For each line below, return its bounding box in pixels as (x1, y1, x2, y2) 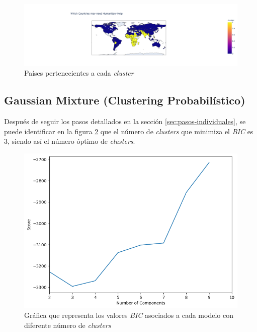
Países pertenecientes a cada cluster (24, 68, 134, 78)
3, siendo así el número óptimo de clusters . (4, 136, 135, 146)
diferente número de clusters (24, 319, 111, 330)
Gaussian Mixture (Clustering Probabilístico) (4, 92, 245, 108)
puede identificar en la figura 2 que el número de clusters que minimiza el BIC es (4, 126, 253, 136)
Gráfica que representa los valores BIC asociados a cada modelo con (24, 310, 233, 320)
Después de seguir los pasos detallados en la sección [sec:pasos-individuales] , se (4, 116, 246, 126)
